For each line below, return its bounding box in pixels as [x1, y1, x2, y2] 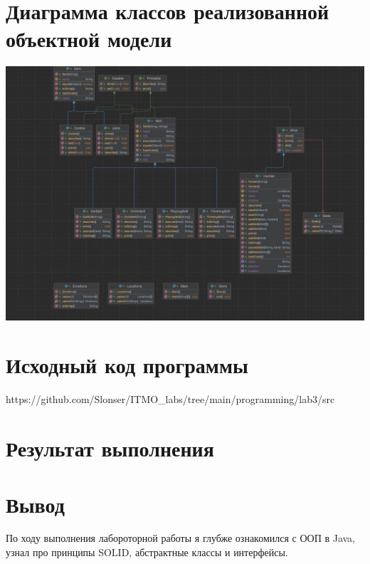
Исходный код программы [6, 350, 248, 380]
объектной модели [6, 24, 172, 53]
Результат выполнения [6, 434, 214, 463]
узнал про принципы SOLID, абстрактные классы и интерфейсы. [6, 545, 288, 560]
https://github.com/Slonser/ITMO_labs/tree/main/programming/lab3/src [6, 392, 335, 407]
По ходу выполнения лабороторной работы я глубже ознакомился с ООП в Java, [6, 531, 356, 545]
